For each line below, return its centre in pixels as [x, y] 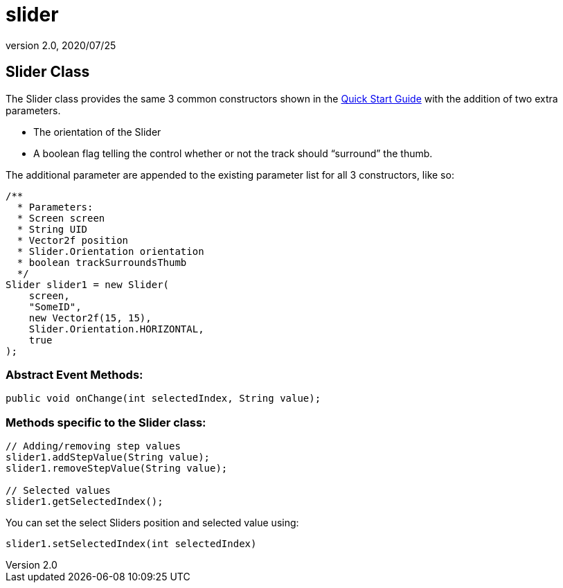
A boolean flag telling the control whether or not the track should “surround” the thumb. [233, 153]
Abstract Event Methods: [74, 374]
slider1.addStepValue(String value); [108, 457]
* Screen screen [61, 218]
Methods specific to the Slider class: [106, 422]
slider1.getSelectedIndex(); [84, 502]
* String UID [52, 229]
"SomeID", [55, 306]
